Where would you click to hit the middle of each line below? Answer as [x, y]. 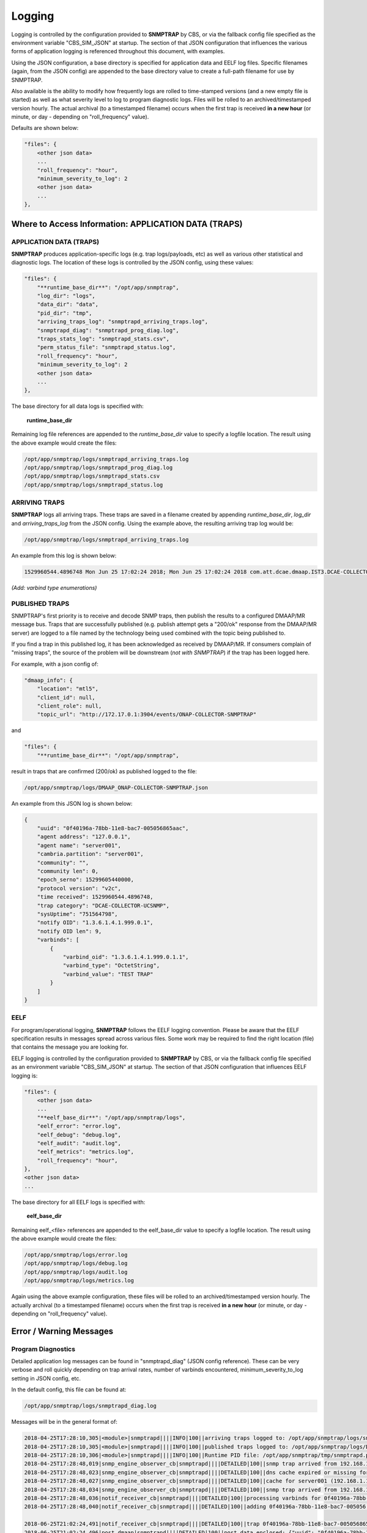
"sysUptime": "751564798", [78, 914]
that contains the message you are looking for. [70, 1047]
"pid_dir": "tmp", [65, 313]
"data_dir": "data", [68, 304]
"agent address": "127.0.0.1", [84, 837]
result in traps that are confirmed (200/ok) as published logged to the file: [104, 771]
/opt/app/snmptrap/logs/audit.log [76, 1272]
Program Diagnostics [43, 1349]
